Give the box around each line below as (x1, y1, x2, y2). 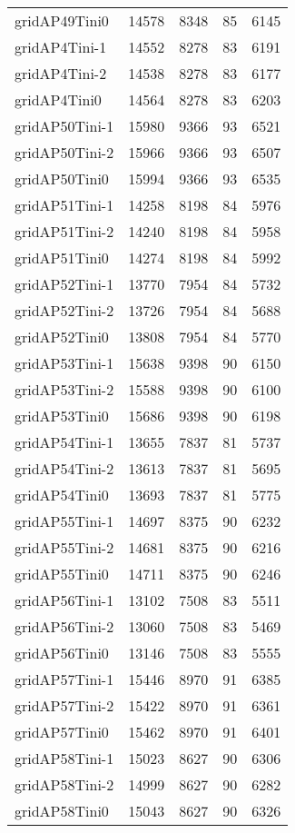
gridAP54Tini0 (15, 484, 109, 505)
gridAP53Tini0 (15, 405, 109, 426)
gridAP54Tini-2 (15, 458, 114, 479)
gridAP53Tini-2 (15, 379, 114, 400)
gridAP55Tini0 (15, 563, 109, 584)
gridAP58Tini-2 (15, 774, 114, 795)
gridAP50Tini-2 (15, 142, 114, 163)
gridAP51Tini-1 (15, 194, 114, 215)
